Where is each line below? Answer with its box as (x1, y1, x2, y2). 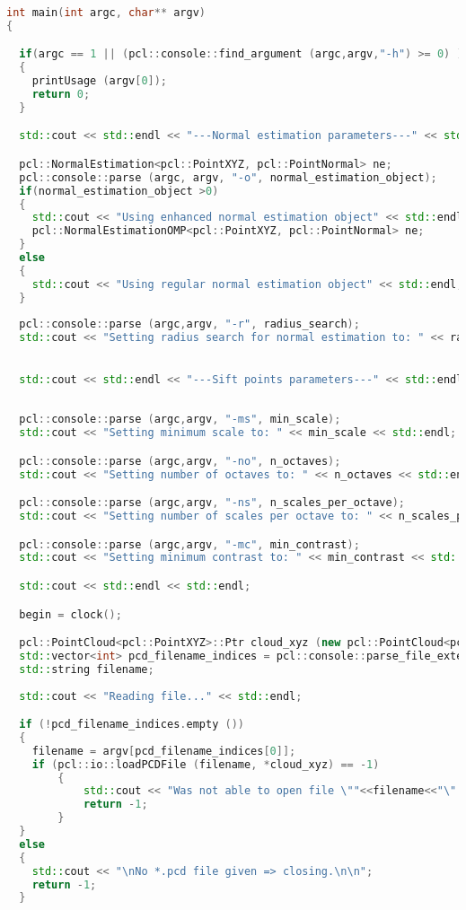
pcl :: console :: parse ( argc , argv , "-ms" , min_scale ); (19, 413, 341, 426)
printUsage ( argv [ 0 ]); (31, 74, 168, 88)
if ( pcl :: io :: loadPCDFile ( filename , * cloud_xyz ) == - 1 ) (31, 757, 380, 771)
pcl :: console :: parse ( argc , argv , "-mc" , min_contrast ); (19, 538, 360, 551)
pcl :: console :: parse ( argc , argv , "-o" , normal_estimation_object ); (19, 171, 437, 184)
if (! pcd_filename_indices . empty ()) (19, 718, 244, 731)
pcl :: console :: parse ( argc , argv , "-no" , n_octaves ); (19, 454, 341, 468)
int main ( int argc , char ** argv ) (6, 6, 207, 19)
